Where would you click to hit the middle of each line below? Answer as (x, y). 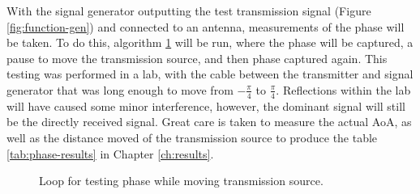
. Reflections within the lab (343, 89)
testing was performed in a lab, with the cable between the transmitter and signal (210, 74)
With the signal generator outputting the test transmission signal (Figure (189, 11)
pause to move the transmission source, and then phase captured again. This (197, 58)
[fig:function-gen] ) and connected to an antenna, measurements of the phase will (206, 26)
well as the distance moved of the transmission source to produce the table (192, 137)
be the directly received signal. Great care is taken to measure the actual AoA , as (209, 122)
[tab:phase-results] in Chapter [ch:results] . (110, 153)
